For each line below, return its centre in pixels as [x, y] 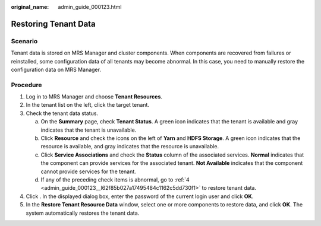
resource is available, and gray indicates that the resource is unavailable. [130, 147]
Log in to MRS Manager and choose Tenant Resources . [94, 97]
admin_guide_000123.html [90, 7]
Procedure [26, 85]
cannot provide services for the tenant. [88, 171]
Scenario [24, 41]
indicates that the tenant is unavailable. [89, 130]
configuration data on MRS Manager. [56, 69]
